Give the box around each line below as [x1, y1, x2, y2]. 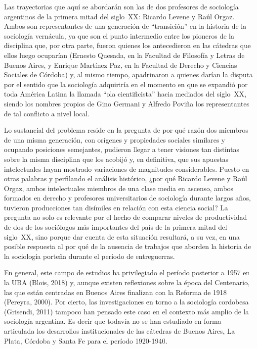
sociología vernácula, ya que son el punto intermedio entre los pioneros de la [4, 30, 234, 41]
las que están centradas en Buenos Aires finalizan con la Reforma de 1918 [4, 287, 227, 297]
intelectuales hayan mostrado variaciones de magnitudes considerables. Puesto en [4, 163, 249, 174]
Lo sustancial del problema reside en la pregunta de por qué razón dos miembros [4, 125, 248, 135]
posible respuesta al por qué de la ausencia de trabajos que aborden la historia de [4, 241, 251, 251]
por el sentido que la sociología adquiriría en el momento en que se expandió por [4, 79, 248, 89]
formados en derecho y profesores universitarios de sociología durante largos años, [4, 193, 251, 203]
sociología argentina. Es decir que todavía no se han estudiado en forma [4, 316, 221, 326]
